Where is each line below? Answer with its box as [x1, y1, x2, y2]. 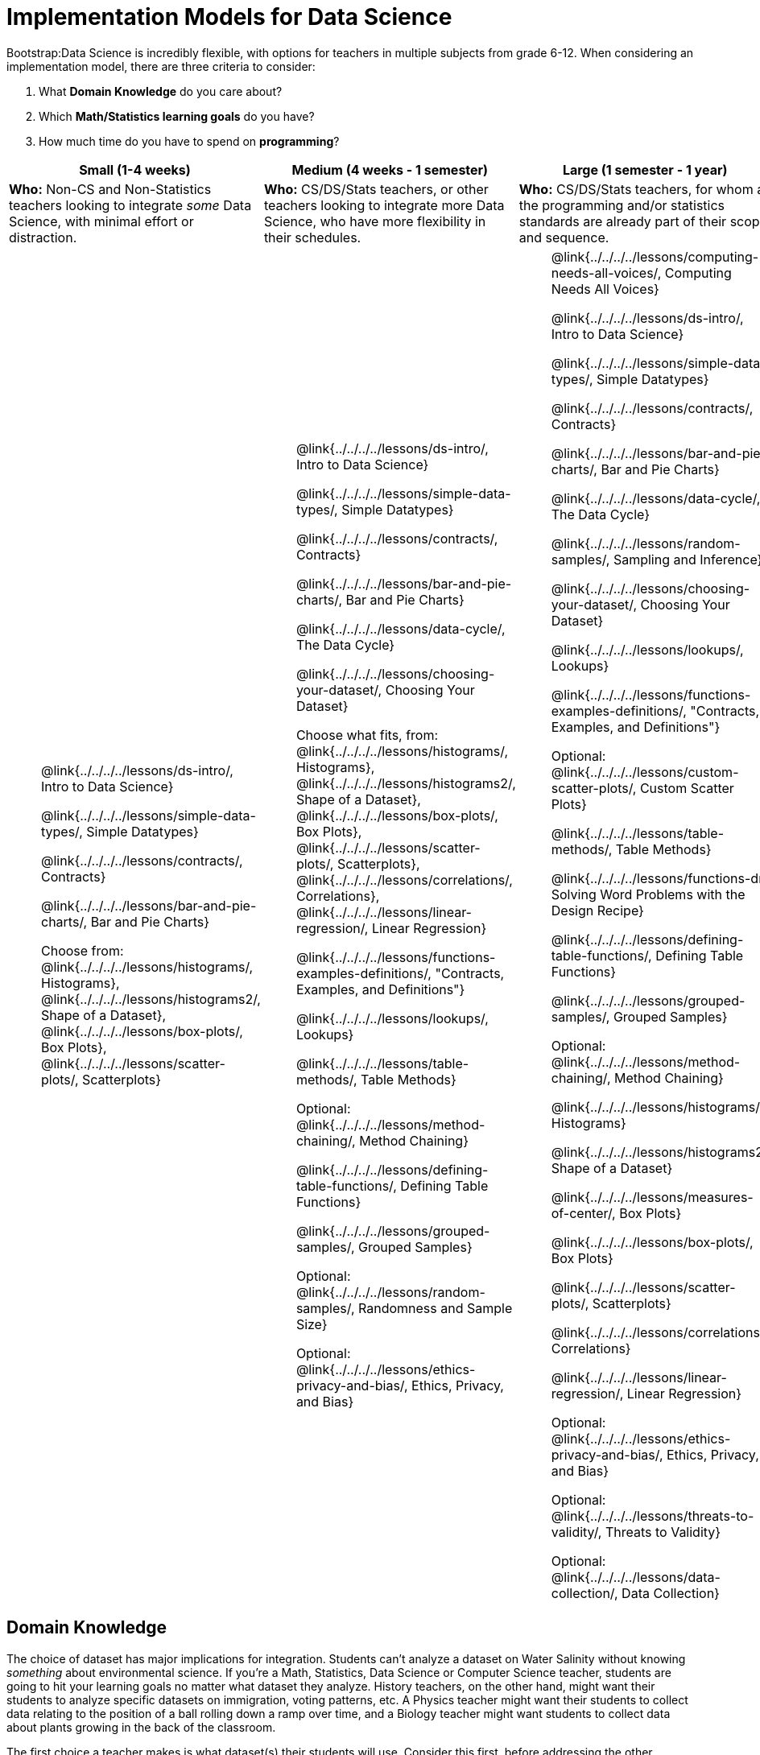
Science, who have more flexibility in [263, 213, 486, 229]
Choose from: [41, 942, 124, 959]
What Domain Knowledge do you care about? [39, 84, 283, 98]
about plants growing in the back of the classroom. [6, 1720, 276, 1734]
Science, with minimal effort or [9, 213, 194, 229]
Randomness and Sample [358, 1299, 513, 1316]
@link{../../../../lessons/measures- [551, 1188, 754, 1205]
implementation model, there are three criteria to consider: [6, 59, 316, 73]
